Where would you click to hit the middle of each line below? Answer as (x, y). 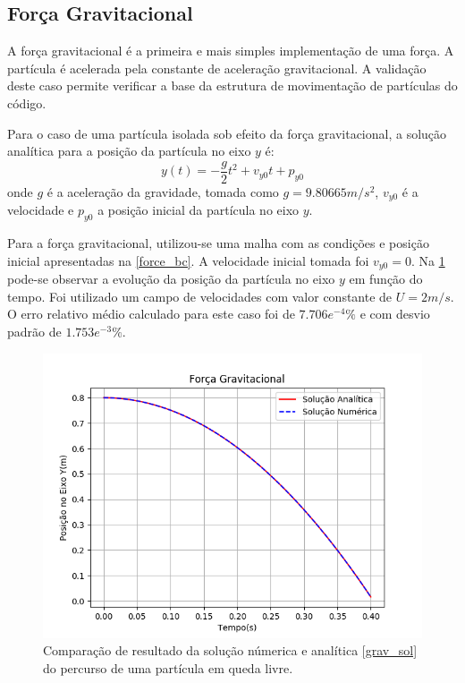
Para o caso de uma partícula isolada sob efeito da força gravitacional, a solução (227, 133)
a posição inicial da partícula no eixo (199, 210)
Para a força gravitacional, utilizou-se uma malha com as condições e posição (218, 243)
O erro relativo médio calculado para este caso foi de (151, 314)
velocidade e (41, 210)
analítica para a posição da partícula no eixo (129, 151)
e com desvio (395, 314)
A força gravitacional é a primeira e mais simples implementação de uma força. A (231, 51)
